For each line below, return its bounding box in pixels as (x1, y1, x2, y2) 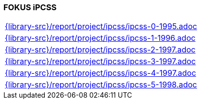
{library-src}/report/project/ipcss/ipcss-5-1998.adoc (5, 80, 197, 90)
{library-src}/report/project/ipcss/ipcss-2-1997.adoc (5, 45, 196, 55)
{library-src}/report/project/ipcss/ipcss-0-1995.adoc (5, 21, 197, 32)
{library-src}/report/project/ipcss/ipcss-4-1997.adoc (5, 68, 196, 78)
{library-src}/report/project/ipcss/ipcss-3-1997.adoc (5, 56, 196, 67)
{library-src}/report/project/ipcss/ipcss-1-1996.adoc (5, 33, 196, 43)
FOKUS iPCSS (3, 2, 57, 12)
